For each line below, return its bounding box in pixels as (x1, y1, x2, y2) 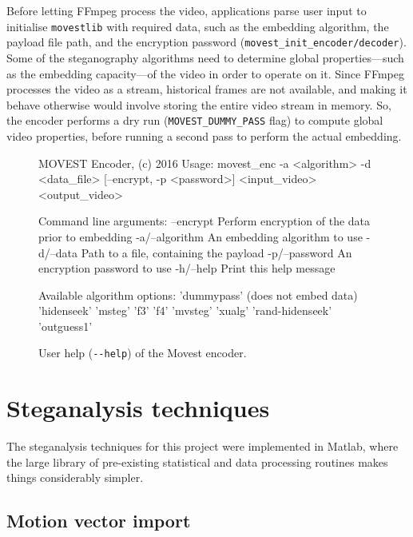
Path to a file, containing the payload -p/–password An (81, 244, 352, 261)
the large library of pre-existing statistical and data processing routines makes (6, 453, 388, 470)
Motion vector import (6, 508, 191, 533)
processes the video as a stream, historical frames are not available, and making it (6, 81, 407, 97)
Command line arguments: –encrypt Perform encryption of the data (38, 213, 371, 229)
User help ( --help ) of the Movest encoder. (38, 344, 247, 361)
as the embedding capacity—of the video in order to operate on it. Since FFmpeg (6, 65, 404, 82)
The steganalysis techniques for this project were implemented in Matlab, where (6, 438, 399, 455)
